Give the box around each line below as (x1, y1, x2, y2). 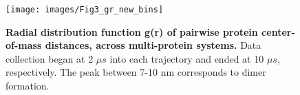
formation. (6, 78, 50, 93)
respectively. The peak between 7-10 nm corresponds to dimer (6, 65, 266, 79)
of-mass (6, 38, 42, 52)
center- (261, 24, 295, 39)
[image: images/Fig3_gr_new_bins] (6, 5, 164, 14)
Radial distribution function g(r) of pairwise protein (6, 24, 258, 39)
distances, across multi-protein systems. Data (45, 38, 261, 52)
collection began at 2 (6, 51, 94, 65)
